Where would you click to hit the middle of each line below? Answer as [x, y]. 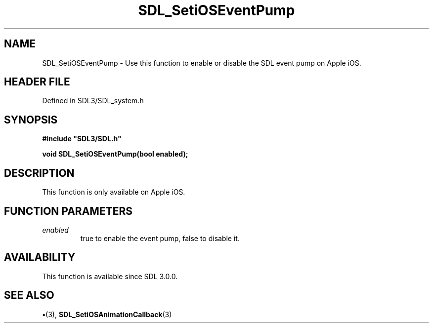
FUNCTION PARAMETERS [68, 211]
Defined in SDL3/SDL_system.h [93, 101]
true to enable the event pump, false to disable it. [160, 238]
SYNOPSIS [31, 120]
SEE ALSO [29, 295]
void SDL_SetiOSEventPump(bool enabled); [115, 154]
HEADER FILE [37, 82]
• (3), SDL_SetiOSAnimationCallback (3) [107, 314]
